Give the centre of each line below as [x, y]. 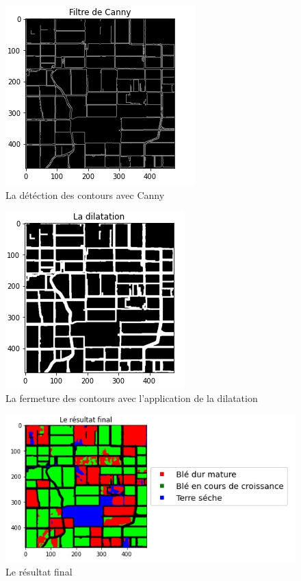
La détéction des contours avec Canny [85, 194]
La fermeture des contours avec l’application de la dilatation [132, 398]
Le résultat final [39, 572]
